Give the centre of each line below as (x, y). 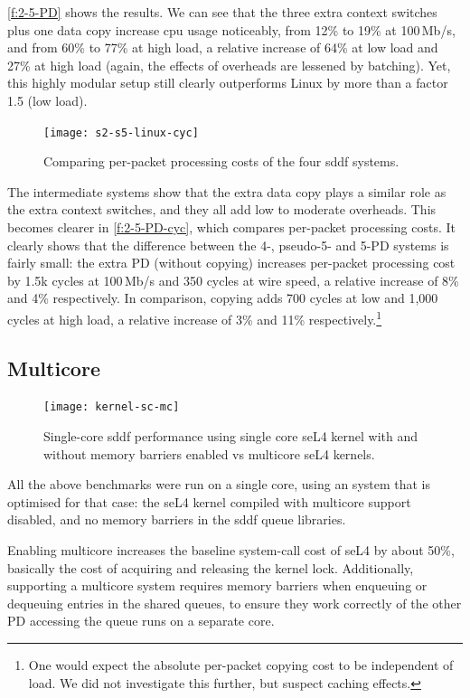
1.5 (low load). (47, 100)
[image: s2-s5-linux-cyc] (121, 132)
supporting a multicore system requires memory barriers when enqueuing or (217, 585)
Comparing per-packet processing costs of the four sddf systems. (221, 161)
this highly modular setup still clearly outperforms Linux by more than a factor (228, 83)
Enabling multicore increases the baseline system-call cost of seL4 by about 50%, (231, 550)
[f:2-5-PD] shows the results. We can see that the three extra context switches (222, 12)
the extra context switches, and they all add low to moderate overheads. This (222, 209)
